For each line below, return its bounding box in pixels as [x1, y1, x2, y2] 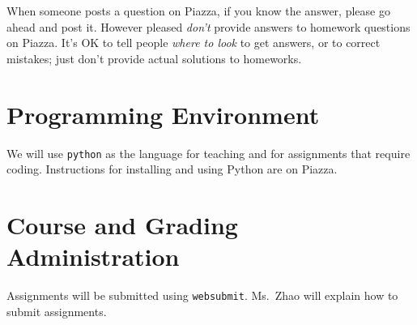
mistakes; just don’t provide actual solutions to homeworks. [6, 49, 302, 66]
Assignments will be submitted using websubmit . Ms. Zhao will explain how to [6, 287, 398, 304]
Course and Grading [6, 207, 238, 241]
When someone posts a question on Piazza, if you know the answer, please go [6, 2, 390, 19]
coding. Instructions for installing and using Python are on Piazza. [6, 160, 338, 177]
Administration [6, 240, 180, 273]
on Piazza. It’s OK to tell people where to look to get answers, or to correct [6, 34, 381, 51]
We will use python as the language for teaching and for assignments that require [6, 144, 411, 161]
